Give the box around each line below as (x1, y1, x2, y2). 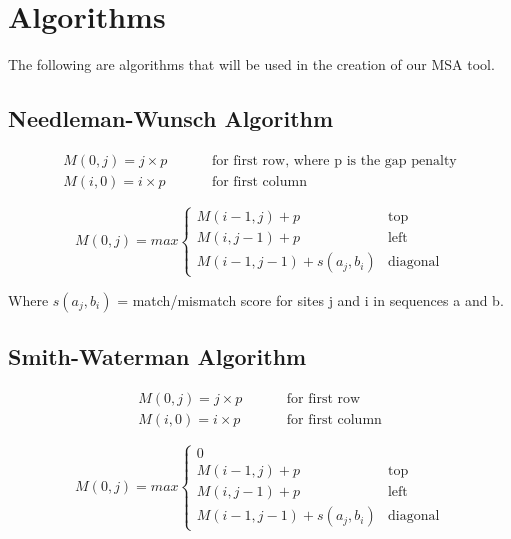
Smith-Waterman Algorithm (8, 340, 307, 371)
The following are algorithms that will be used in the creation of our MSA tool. (8, 54, 495, 75)
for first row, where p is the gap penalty (211, 153, 457, 168)
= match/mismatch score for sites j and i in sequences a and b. (117, 289, 504, 310)
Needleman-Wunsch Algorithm (8, 103, 334, 134)
